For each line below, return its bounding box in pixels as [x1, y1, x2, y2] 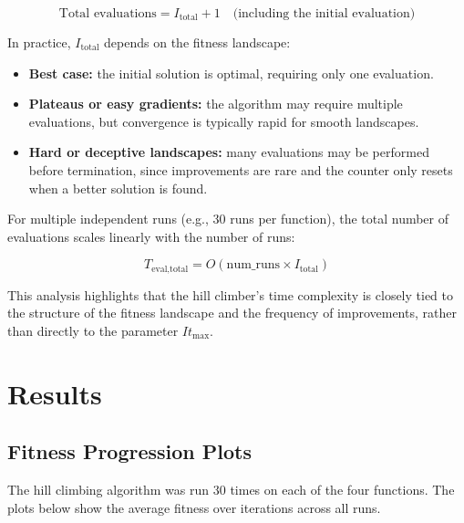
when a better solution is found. [28, 178, 208, 197]
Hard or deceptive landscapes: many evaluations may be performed [28, 142, 429, 162]
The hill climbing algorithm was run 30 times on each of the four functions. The [7, 480, 455, 499]
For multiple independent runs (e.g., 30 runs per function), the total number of [7, 209, 449, 228]
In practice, [7, 33, 71, 51]
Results [7, 374, 102, 412]
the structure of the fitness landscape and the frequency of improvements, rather [7, 303, 457, 322]
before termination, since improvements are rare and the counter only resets [28, 160, 453, 179]
